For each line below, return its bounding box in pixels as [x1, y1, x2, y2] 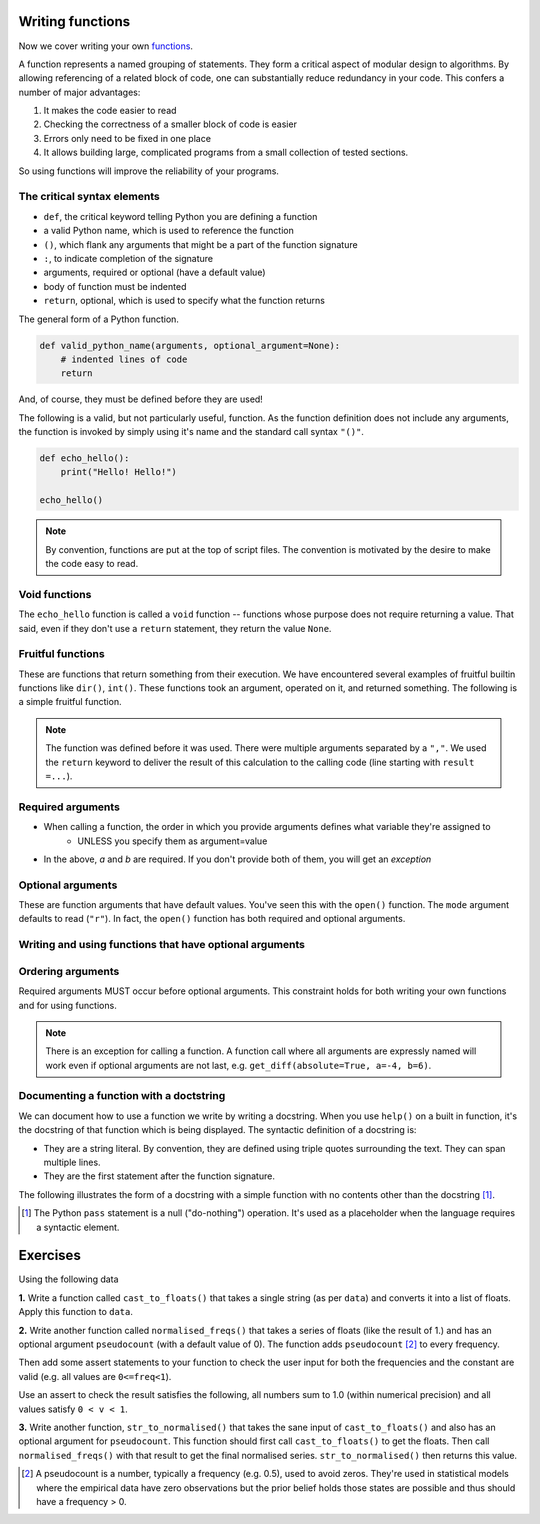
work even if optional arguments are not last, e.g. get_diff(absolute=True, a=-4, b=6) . [45, 1059, 432, 1071]
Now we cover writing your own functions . [18, 40, 194, 52]
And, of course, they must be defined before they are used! [18, 393, 264, 405]
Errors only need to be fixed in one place [43, 132, 212, 144]
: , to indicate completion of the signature [43, 252, 214, 264]
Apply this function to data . [18, 1306, 134, 1318]
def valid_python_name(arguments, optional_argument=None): [39, 340, 341, 351]
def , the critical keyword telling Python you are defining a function [43, 210, 318, 222]
